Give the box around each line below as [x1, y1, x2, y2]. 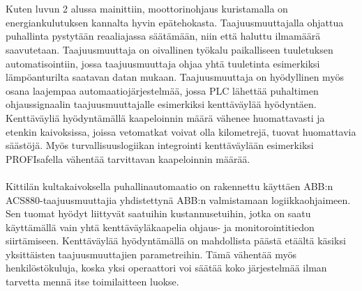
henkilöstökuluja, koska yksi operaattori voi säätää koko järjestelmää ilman [6, 260, 327, 275]
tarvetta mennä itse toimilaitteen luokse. [6, 274, 179, 289]
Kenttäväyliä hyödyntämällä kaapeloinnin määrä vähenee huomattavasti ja [6, 110, 325, 125]
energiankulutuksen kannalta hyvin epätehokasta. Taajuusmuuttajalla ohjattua [6, 15, 344, 29]
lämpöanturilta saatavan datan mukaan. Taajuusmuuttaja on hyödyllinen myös [6, 70, 344, 84]
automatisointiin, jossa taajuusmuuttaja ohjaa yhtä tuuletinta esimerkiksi [6, 56, 320, 70]
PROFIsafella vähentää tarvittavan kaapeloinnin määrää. [6, 151, 250, 166]
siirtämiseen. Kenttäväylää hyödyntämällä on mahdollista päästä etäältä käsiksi [6, 233, 346, 248]
